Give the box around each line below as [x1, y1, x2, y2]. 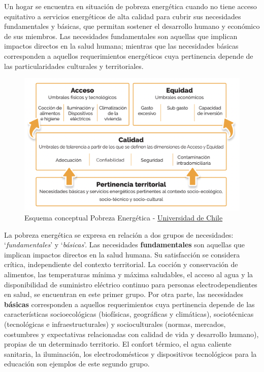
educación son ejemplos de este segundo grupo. [4, 358, 150, 369]
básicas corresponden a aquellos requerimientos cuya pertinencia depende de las [4, 299, 255, 309]
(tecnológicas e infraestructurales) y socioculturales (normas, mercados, [4, 318, 226, 329]
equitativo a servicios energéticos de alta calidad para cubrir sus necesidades [4, 11, 241, 21]
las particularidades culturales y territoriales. [4, 60, 144, 71]
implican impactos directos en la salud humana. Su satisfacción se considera [4, 249, 240, 259]
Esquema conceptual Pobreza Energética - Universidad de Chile [24, 212, 223, 223]
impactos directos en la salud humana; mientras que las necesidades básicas [4, 41, 239, 51]
